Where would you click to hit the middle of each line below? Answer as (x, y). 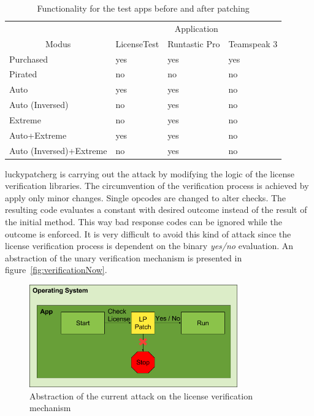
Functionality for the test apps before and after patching (143, 8)
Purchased (29, 59)
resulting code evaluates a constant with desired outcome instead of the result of (156, 210)
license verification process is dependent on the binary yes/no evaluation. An (149, 246)
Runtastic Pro (194, 43)
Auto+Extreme (38, 135)
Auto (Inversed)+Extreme (58, 150)
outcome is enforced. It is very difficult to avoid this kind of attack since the (148, 233)
